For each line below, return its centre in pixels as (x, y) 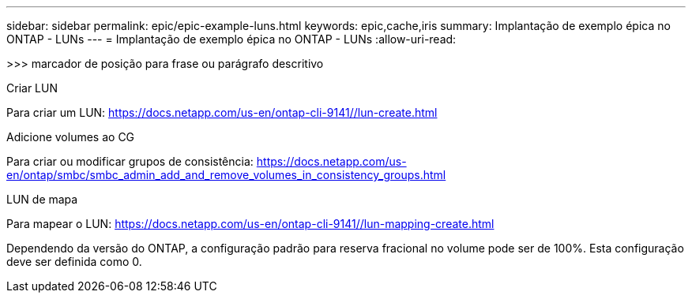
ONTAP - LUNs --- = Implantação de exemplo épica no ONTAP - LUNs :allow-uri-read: (231, 39)
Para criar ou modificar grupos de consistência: (130, 161)
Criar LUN (32, 88)
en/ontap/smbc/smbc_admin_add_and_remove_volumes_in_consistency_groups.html (226, 175)
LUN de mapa (42, 199)
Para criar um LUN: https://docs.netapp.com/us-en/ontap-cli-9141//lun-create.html (222, 112)
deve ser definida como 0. (74, 262)
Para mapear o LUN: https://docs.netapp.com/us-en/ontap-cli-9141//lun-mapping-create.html (250, 224)
